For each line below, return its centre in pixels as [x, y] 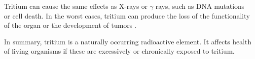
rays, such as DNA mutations [200, 6]
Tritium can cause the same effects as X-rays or [76, 6]
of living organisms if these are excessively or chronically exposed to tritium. [119, 51]
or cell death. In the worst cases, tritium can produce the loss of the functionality [127, 15]
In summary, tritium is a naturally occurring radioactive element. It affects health [128, 41]
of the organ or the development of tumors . [70, 25]
